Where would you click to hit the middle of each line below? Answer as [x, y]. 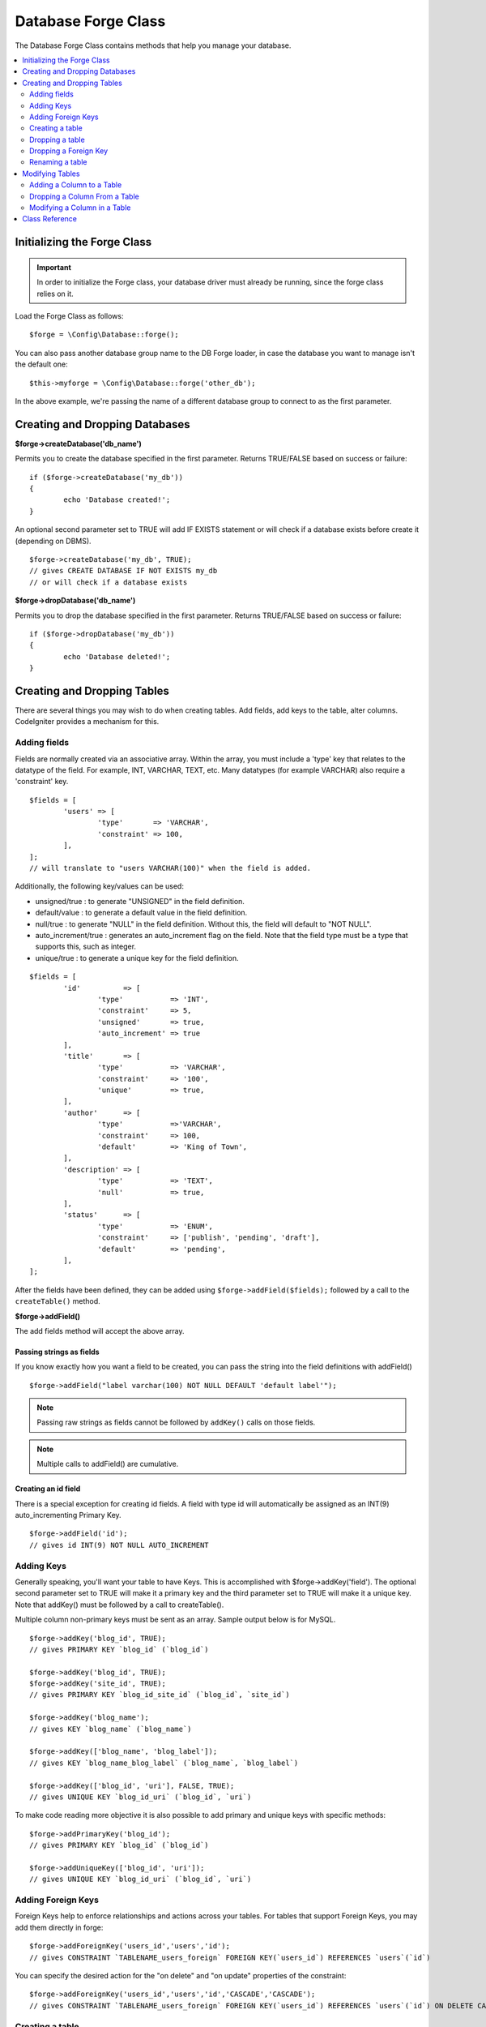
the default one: [41, 364]
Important [54, 267]
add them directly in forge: [59, 1927]
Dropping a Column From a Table [84, 196]
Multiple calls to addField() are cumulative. [108, 1464]
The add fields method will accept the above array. [100, 1331]
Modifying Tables [51, 174]
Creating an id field [48, 1489]
